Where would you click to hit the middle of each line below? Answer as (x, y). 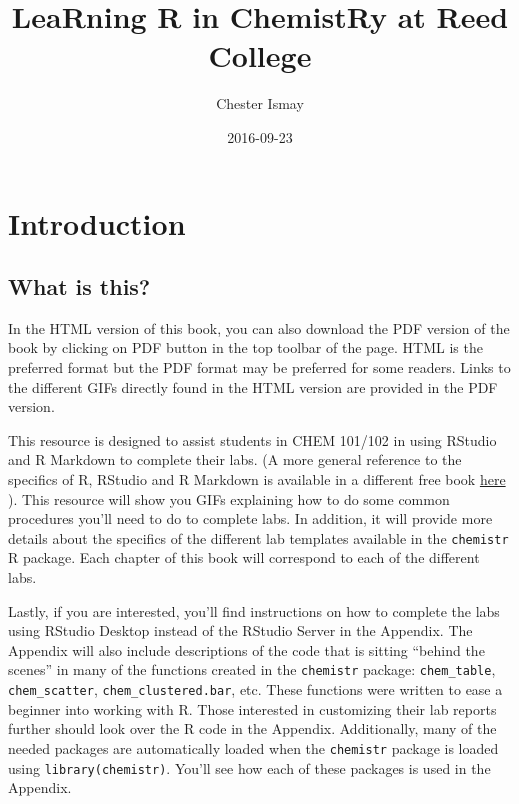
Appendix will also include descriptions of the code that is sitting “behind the (246, 649)
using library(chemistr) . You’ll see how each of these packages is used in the (249, 767)
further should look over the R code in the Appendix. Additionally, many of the (252, 728)
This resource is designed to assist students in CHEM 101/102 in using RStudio (252, 439)
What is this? (79, 286)
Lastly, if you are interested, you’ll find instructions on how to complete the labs (254, 610)
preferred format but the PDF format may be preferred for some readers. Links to (259, 367)
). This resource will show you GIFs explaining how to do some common (229, 498)
